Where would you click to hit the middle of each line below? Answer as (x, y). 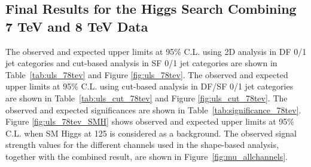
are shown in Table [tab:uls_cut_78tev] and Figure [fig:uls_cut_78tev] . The (147, 98)
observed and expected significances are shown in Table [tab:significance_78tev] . (153, 109)
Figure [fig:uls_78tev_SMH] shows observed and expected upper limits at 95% (150, 121)
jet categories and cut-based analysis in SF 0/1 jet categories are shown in (141, 63)
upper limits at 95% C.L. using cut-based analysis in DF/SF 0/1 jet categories (150, 86)
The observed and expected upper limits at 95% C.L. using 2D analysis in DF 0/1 (156, 51)
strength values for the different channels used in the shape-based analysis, (142, 145)
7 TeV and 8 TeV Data (77, 26)
